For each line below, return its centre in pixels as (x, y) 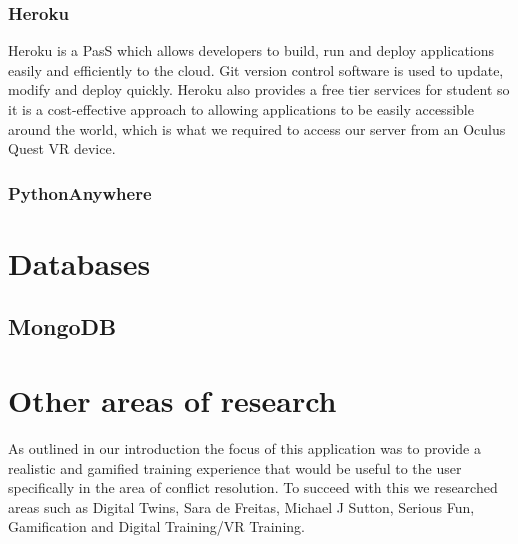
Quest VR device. (62, 148)
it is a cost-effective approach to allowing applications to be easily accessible (241, 109)
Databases (79, 262)
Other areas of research (172, 399)
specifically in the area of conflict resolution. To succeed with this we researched (253, 487)
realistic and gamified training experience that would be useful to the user (235, 467)
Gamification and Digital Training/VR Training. (156, 526)
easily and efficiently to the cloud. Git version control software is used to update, (256, 69)
